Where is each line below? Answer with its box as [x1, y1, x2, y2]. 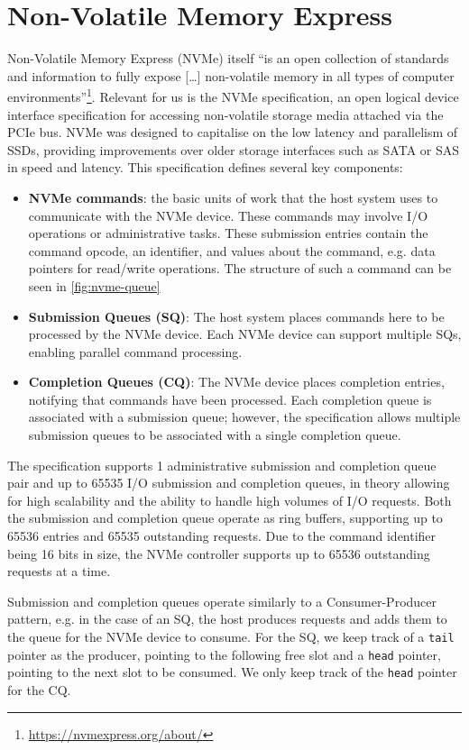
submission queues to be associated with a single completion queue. [28, 425, 401, 444]
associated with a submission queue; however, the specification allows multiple [28, 407, 461, 426]
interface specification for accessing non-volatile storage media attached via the [7, 105, 444, 123]
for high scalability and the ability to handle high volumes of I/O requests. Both [7, 490, 452, 509]
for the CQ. [7, 680, 71, 699]
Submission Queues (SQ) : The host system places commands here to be [28, 306, 445, 325]
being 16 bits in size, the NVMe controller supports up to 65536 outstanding [7, 544, 430, 562]
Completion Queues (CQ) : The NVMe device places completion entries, [28, 372, 445, 391]
